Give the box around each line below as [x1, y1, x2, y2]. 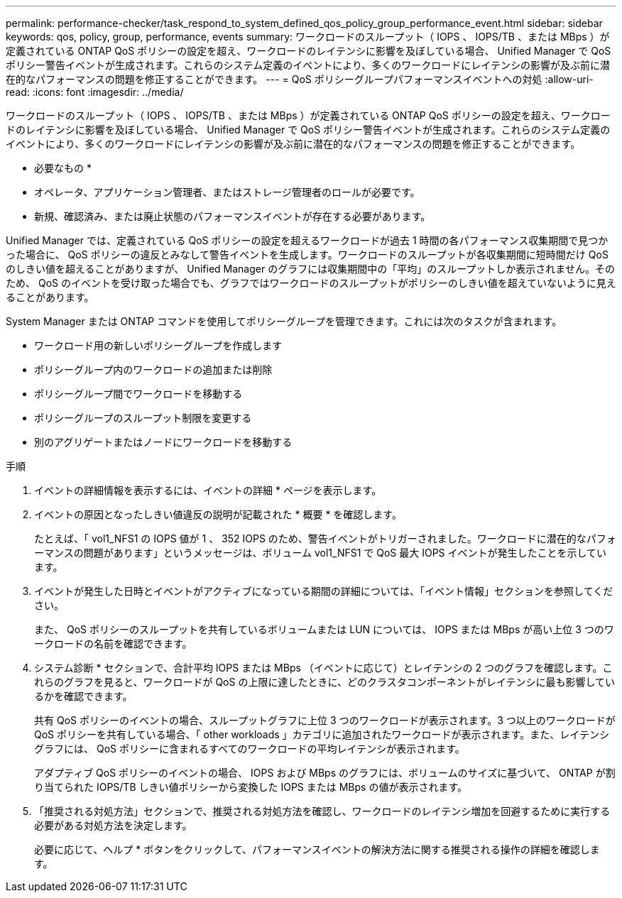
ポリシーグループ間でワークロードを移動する [34, 388, 243, 400]
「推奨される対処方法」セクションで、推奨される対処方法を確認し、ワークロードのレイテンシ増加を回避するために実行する [34, 805, 611, 817]
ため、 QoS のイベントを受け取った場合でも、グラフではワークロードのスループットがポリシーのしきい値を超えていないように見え [6, 277, 616, 289]
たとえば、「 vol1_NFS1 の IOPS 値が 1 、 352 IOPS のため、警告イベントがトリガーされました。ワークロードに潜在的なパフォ [34, 532, 616, 544]
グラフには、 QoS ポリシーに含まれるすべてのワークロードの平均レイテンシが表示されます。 [34, 743, 465, 755]
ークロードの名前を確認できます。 [34, 637, 192, 650]
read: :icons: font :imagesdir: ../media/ [6, 86, 184, 98]
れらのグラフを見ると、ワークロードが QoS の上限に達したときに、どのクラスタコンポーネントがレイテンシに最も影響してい [34, 676, 615, 688]
